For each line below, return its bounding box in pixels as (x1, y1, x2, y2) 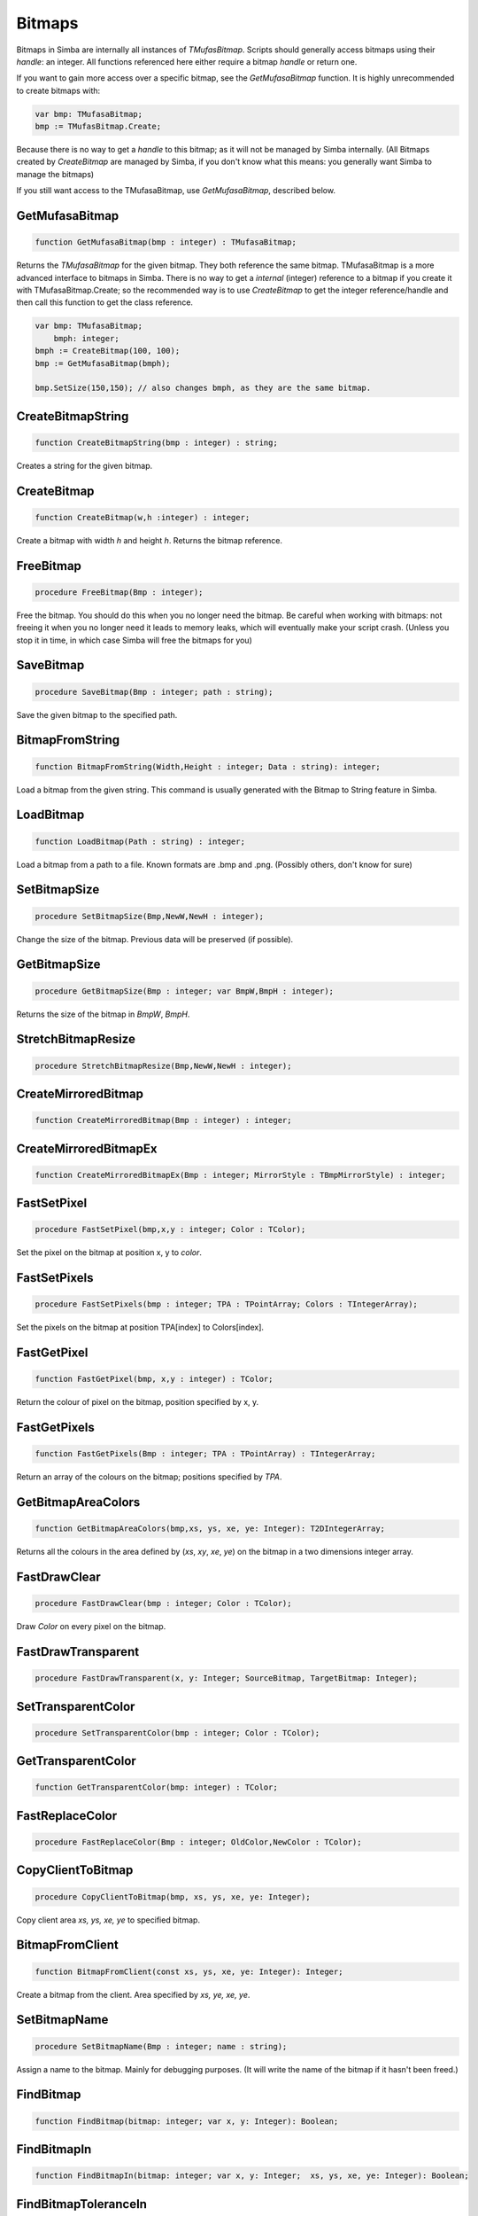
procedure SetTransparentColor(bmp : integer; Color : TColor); (35, 1728, 320, 1737)
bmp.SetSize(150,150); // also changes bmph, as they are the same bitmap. (35, 383, 372, 394)
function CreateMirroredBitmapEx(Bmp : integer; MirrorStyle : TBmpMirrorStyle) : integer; (35, 1170, 446, 1180)
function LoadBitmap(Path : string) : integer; (35, 836, 245, 847)
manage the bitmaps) (16, 168, 95, 179)
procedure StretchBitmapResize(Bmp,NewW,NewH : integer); (35, 1060, 292, 1071)
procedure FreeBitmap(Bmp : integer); (35, 587, 204, 597)
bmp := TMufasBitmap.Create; (35, 121, 162, 132)
